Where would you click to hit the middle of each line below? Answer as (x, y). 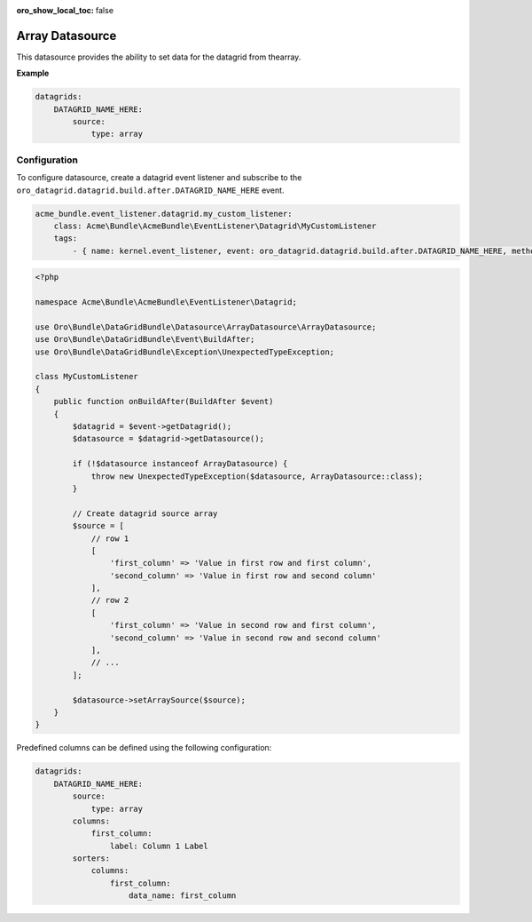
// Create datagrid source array (145, 513)
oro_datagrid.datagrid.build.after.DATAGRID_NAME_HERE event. (150, 190)
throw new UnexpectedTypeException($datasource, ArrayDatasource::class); (257, 476)
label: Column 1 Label (159, 846)
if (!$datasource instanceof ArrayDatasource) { (180, 464)
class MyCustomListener (87, 377)
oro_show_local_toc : (55, 10)
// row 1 (110, 538)
